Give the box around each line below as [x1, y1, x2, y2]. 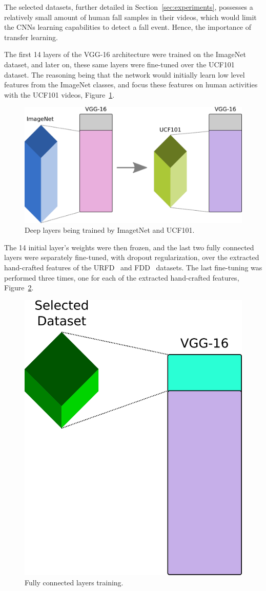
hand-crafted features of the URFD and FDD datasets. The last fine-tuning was [4, 262, 262, 272]
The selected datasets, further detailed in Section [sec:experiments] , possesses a [4, 2, 253, 12]
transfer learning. [4, 31, 58, 42]
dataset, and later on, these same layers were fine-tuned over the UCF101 [4, 59, 235, 69]
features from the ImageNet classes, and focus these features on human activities [4, 79, 258, 90]
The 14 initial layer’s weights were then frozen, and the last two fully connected [4, 242, 254, 252]
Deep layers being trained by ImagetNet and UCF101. [25, 225, 195, 235]
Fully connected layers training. [25, 577, 124, 587]
